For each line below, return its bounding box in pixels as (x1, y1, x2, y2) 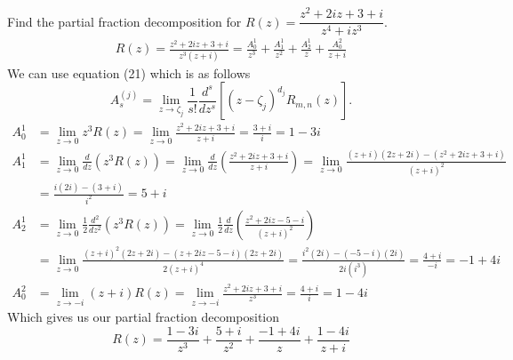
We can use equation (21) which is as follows (7, 63, 251, 82)
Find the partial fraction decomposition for (7, 12, 242, 30)
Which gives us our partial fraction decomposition (7, 308, 280, 326)
